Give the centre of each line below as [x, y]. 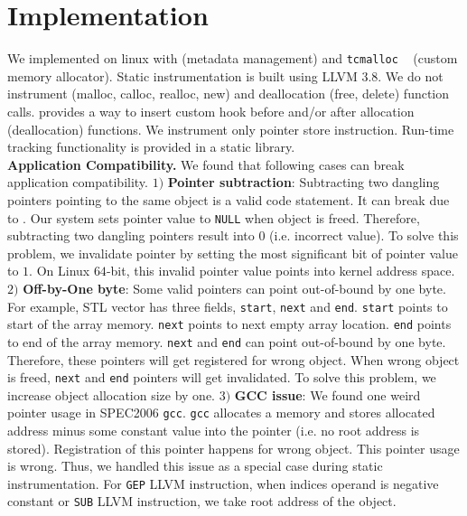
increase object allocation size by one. [112, 394]
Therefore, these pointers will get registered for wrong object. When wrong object [233, 359]
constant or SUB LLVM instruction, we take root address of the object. [202, 501]
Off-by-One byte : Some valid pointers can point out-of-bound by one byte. [234, 288]
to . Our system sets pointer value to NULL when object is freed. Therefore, [214, 217]
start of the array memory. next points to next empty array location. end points [229, 324]
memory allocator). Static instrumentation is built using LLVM [182, 75]
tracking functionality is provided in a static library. [151, 147]
